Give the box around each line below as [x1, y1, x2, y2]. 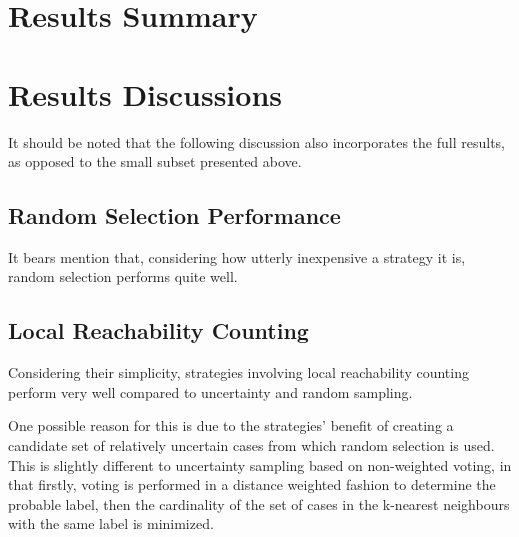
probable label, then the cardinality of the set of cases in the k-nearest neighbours [8, 493, 510, 514]
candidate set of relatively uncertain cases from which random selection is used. [8, 435, 495, 456]
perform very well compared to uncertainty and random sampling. [8, 381, 413, 402]
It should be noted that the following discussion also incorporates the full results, [8, 131, 505, 152]
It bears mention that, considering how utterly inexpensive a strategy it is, [8, 246, 466, 267]
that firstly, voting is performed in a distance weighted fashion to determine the [8, 474, 496, 495]
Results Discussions [8, 73, 283, 114]
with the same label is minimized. [8, 513, 214, 534]
